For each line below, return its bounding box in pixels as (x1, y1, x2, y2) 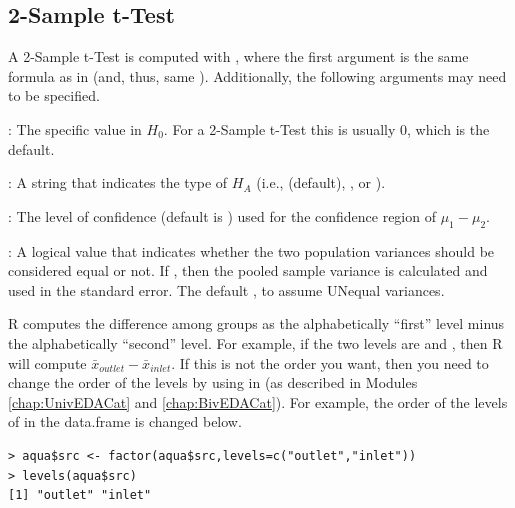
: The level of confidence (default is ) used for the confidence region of (8, 205, 436, 226)
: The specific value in (8, 118, 142, 139)
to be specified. (8, 85, 100, 106)
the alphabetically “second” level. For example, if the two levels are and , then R (8, 332, 503, 353)
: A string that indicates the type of (8, 172, 228, 193)
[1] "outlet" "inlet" (8, 488, 152, 503)
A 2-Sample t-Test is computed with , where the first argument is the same (8, 46, 469, 67)
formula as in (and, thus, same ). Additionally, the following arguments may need (8, 65, 507, 86)
